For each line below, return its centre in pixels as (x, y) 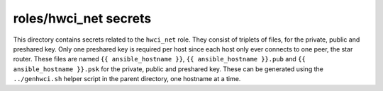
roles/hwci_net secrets (82, 18)
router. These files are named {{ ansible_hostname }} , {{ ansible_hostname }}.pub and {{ (160, 59)
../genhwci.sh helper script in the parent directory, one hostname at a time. (127, 79)
